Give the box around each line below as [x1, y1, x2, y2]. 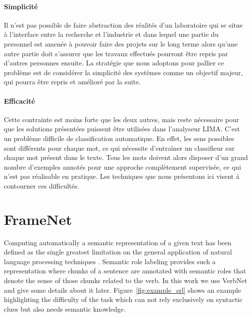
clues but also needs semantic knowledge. [4, 303, 126, 314]
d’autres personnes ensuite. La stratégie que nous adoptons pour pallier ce [4, 58, 224, 68]
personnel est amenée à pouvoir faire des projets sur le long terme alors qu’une [4, 38, 238, 48]
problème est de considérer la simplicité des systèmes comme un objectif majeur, [4, 67, 243, 77]
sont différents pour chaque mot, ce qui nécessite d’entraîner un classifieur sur [4, 143, 235, 153]
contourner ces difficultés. [4, 180, 79, 190]
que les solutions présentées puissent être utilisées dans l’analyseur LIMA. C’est [4, 124, 240, 134]
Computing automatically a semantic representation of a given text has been [4, 237, 232, 247]
